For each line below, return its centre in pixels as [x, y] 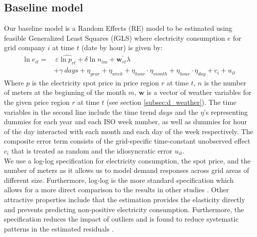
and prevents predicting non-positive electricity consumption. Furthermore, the [124, 209]
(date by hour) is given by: [122, 47]
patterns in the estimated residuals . [59, 228]
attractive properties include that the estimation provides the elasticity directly [125, 199]
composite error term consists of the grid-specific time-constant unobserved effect [127, 141]
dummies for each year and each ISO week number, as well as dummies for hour [126, 121]
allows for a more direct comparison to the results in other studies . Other [117, 190]
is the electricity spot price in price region [96, 82]
